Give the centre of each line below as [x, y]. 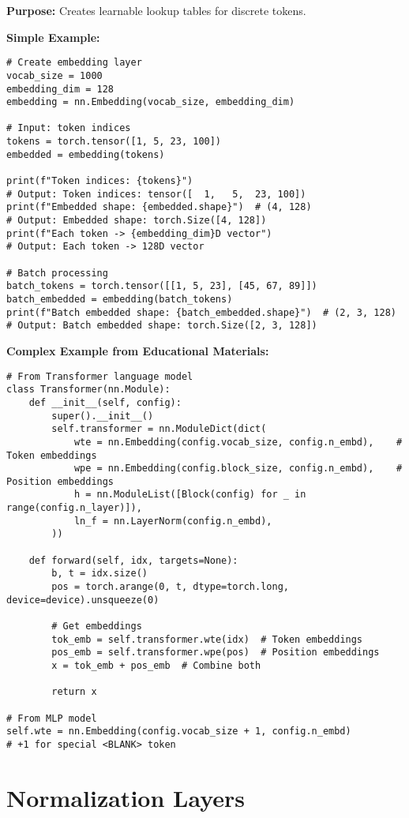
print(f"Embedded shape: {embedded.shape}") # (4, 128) [159, 207]
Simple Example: [53, 37]
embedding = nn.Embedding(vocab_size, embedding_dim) [151, 102]
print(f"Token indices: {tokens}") [100, 181]
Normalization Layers [126, 797]
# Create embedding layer [74, 63]
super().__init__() [103, 416]
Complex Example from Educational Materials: [138, 350]
